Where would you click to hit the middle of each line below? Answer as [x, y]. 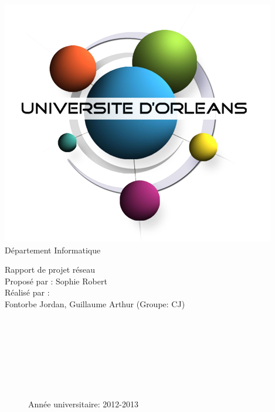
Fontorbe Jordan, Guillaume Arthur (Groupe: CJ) [95, 303]
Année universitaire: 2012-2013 [83, 404]
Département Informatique [53, 250]
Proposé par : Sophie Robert [56, 281]
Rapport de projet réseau [50, 269]
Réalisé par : [27, 292]
